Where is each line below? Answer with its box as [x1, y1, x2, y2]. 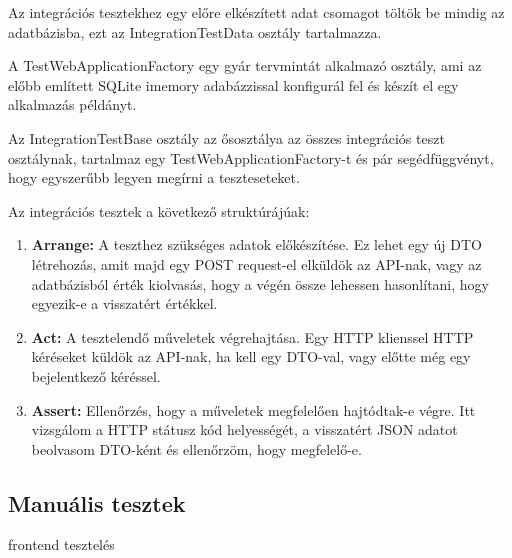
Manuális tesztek [8, 487, 186, 518]
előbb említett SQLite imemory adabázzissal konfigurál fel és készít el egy [8, 74, 459, 95]
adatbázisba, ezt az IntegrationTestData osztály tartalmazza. [8, 21, 382, 42]
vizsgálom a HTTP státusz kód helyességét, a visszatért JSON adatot [31, 419, 458, 440]
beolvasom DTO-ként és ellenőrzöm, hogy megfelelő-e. [31, 438, 362, 459]
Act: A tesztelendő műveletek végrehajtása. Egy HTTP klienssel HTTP [31, 326, 474, 347]
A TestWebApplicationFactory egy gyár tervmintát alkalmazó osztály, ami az [8, 55, 482, 76]
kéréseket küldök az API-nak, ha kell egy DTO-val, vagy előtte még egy [31, 346, 471, 367]
